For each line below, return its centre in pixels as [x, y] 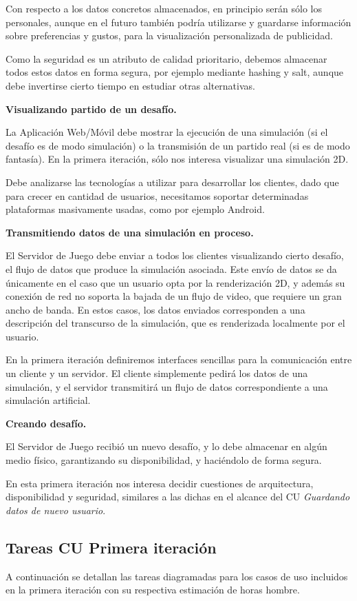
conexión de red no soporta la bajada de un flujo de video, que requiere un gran [174, 296]
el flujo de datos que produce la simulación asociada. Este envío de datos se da [171, 268]
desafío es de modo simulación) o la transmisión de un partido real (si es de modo [178, 145]
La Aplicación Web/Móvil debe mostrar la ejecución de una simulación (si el [167, 132]
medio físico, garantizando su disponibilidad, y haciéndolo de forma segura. [164, 460]
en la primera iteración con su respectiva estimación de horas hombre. [153, 590]
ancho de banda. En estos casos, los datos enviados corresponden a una [155, 309]
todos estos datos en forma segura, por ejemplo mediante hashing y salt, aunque [175, 72]
